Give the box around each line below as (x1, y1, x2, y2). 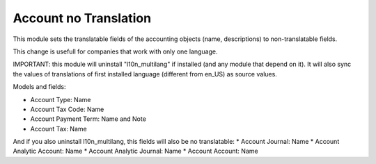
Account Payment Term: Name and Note (30, 115, 146, 123)
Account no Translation (13, 10, 152, 26)
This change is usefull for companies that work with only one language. (13, 47, 218, 56)
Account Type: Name (30, 95, 91, 104)
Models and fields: (13, 83, 66, 91)
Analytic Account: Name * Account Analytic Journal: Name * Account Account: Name (13, 147, 258, 156)
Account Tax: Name (30, 124, 87, 133)
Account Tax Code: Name (30, 105, 104, 113)
